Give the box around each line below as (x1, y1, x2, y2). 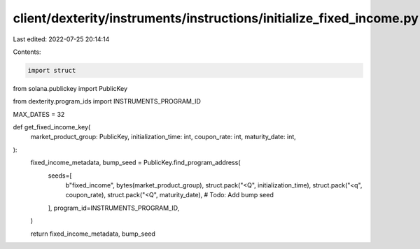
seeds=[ (48, 171, 73, 180)
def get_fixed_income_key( (13, 123, 91, 131)
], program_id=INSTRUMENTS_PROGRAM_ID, (48, 204, 180, 212)
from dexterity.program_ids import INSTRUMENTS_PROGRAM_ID (13, 97, 201, 106)
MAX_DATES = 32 (13, 110, 65, 118)
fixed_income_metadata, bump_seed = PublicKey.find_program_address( (30, 158, 241, 167)
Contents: (13, 48, 41, 56)
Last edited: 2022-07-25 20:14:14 (13, 35, 110, 43)
